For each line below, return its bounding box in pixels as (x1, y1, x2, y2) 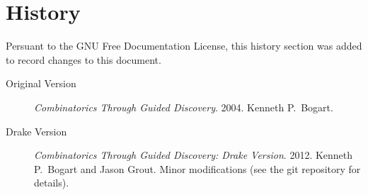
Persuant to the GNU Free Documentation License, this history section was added (6, 38, 362, 53)
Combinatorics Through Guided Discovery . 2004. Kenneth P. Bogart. (34, 99, 333, 114)
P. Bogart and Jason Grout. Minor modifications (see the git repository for (34, 161, 361, 176)
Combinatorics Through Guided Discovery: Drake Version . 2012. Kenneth (34, 147, 353, 162)
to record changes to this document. (6, 52, 161, 67)
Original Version (6, 76, 76, 91)
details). (34, 175, 69, 190)
